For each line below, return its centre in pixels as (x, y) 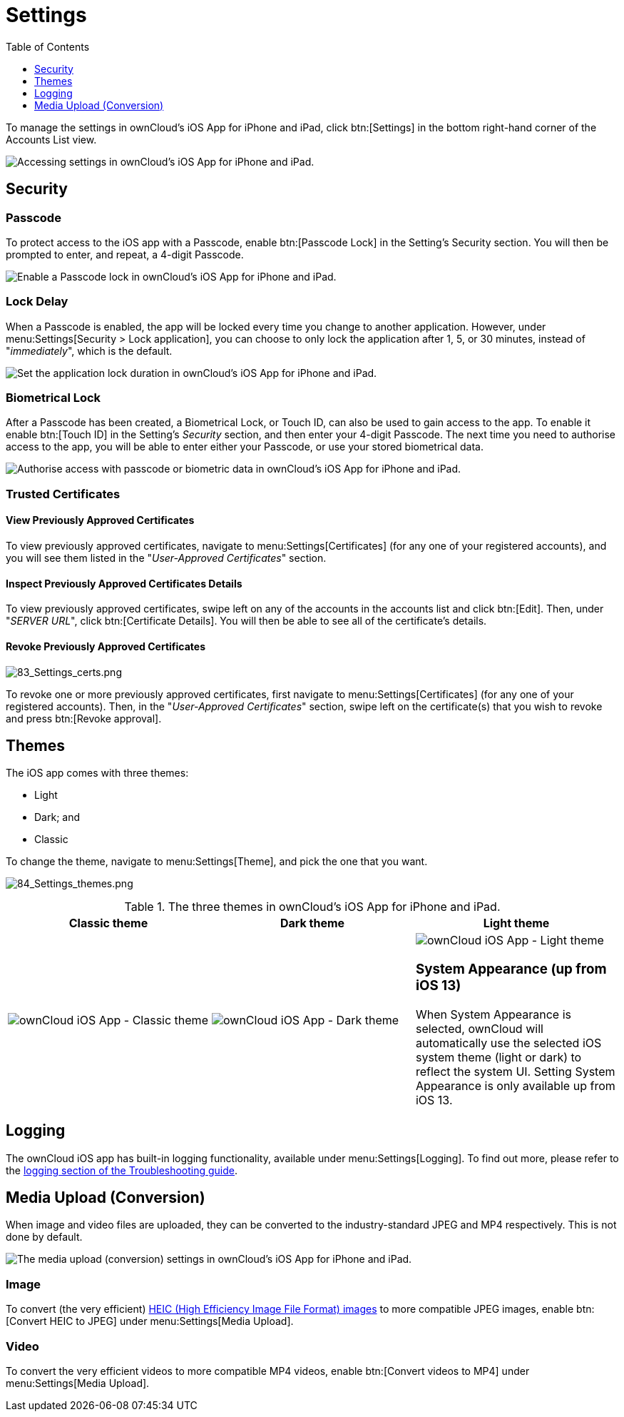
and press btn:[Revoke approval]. (84, 718)
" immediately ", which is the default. (89, 351)
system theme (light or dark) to (498, 1057)
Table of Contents (48, 46)
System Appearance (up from (511, 969)
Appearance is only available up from (515, 1085)
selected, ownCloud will (479, 1028)
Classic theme (108, 923)
